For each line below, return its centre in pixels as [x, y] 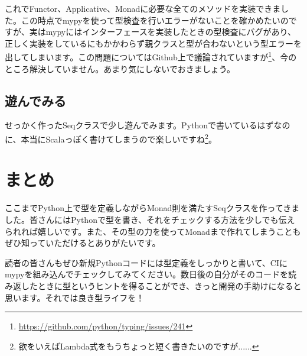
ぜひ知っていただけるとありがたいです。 [83, 243]
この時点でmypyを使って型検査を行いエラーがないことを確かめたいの [155, 20]
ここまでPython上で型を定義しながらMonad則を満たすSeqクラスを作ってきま [152, 208]
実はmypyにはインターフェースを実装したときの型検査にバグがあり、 [163, 32]
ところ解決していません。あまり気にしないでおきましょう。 [120, 68]
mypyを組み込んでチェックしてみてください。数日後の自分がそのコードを [146, 274]
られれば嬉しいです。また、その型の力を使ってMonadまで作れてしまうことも [153, 231]
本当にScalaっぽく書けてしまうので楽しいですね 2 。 [119, 138]
